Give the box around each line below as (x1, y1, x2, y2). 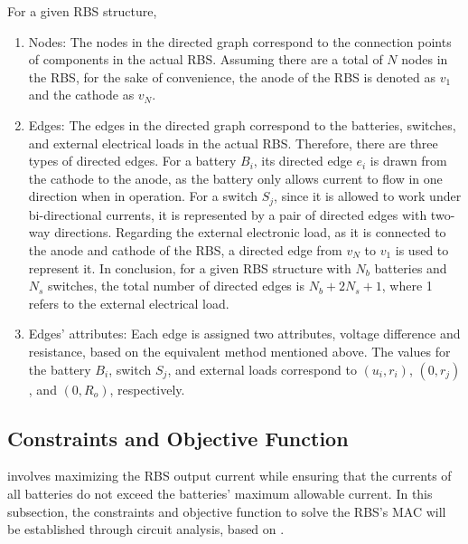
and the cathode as (28, 85, 135, 104)
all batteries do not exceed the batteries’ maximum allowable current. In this (7, 483, 433, 502)
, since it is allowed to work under (274, 186, 462, 205)
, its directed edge (253, 151, 352, 170)
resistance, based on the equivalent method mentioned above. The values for (28, 341, 451, 360)
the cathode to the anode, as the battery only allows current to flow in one (28, 168, 443, 187)
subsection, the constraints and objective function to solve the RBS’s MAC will (7, 501, 446, 520)
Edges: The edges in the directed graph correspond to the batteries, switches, (28, 115, 456, 134)
